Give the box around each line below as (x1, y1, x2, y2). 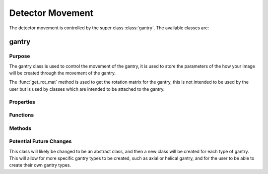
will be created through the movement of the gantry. (9, 70, 116, 76)
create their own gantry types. (9, 162, 71, 168)
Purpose (9, 53, 30, 59)
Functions (9, 112, 34, 118)
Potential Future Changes (9, 138, 72, 145)
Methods (9, 124, 32, 131)
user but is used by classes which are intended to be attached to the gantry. (9, 86, 165, 92)
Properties (9, 98, 36, 105)
